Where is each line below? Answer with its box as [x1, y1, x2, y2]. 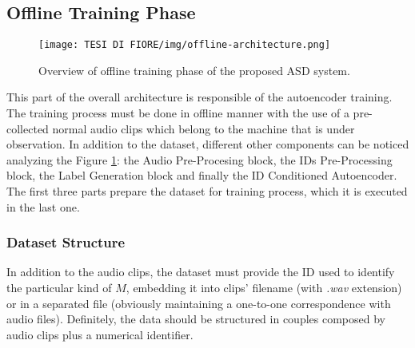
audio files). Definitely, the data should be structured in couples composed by [6, 310, 385, 327]
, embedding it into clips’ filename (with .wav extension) [126, 279, 402, 296]
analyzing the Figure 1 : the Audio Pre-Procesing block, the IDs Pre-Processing [6, 151, 393, 168]
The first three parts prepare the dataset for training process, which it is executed [6, 183, 408, 200]
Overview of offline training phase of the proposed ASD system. [38, 61, 350, 78]
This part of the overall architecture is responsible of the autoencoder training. [6, 89, 393, 105]
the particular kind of [6, 279, 112, 296]
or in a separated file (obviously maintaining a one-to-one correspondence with [6, 295, 391, 311]
